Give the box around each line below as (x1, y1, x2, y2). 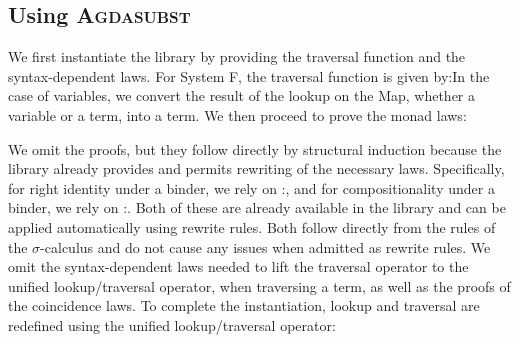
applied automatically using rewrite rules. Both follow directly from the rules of (8, 216, 496, 237)
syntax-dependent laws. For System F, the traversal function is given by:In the (8, 65, 490, 86)
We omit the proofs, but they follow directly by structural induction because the (8, 138, 502, 159)
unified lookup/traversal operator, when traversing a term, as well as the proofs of (8, 275, 511, 296)
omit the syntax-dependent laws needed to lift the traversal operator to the (8, 256, 469, 277)
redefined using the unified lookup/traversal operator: (8, 314, 336, 335)
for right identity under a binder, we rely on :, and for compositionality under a (8, 177, 495, 198)
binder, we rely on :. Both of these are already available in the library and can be (8, 197, 506, 218)
